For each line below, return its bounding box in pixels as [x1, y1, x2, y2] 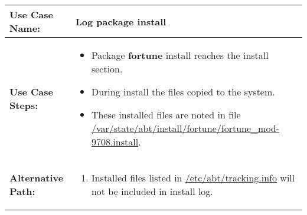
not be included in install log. [91, 184, 213, 198]
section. [91, 62, 123, 75]
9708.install [91, 135, 139, 148]
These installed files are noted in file [91, 108, 241, 121]
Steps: [9, 98, 38, 112]
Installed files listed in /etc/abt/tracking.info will [91, 171, 295, 184]
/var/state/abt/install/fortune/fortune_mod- [91, 121, 280, 135]
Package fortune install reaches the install [91, 48, 269, 62]
